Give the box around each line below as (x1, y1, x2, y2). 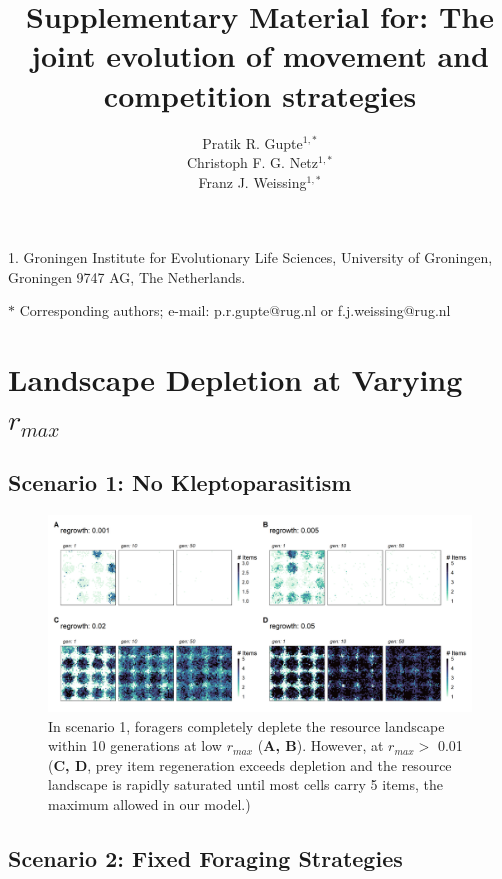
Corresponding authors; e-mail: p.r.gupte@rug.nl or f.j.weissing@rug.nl (19, 300, 451, 321)
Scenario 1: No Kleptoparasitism (8, 467, 352, 498)
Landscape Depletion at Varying (8, 359, 463, 400)
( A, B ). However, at (257, 735, 384, 756)
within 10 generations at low (48, 735, 222, 756)
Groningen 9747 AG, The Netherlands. (8, 266, 246, 287)
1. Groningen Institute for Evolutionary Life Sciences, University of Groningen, (8, 247, 493, 268)
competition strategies (103, 74, 417, 115)
